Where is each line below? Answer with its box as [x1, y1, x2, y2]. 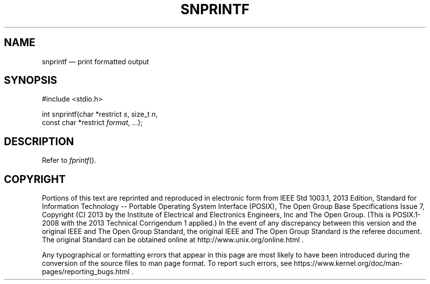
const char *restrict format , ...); [42, 118, 143, 127]
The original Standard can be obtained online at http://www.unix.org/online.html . [42, 235, 304, 244]
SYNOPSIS [4, 74, 57, 87]
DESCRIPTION [4, 135, 74, 148]
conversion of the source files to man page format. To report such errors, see [42, 259, 292, 268]
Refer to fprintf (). [42, 156, 96, 165]
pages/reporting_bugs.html [42, 267, 130, 276]
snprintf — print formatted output [42, 57, 149, 66]
